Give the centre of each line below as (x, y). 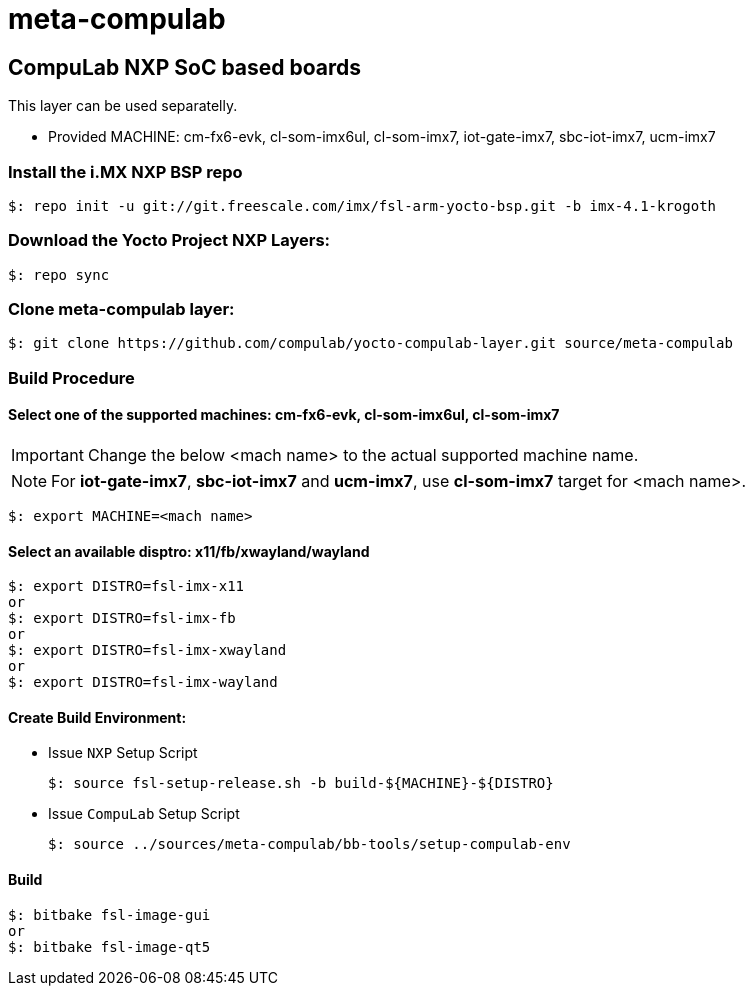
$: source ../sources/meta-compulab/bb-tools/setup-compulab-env (309, 844)
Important (47, 455)
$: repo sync (59, 274)
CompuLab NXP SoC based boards (185, 67)
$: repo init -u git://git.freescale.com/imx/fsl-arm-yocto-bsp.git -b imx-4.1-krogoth (362, 205)
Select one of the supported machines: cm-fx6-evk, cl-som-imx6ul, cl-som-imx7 (284, 415)
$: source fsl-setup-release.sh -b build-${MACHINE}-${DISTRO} (301, 783)
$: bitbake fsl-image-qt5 (109, 946)
